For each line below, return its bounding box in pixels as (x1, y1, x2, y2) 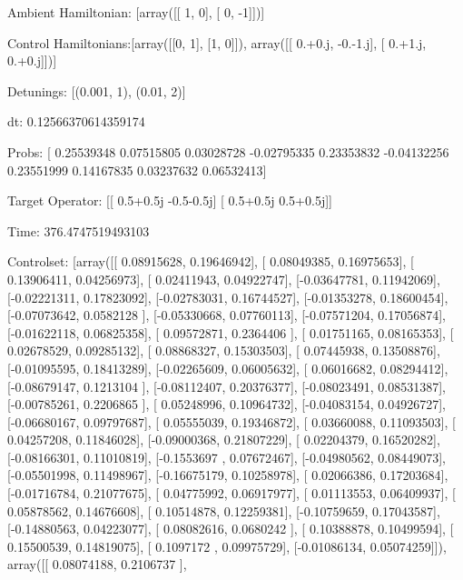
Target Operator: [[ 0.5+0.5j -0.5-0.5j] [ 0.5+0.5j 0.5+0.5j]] (7, 191, 332, 210)
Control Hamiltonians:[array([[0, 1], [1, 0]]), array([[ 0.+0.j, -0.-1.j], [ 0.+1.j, (7, 33, 427, 52)
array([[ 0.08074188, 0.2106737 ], (7, 555, 187, 574)
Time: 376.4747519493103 (7, 221, 150, 240)
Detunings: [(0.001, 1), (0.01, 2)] (7, 81, 186, 100)
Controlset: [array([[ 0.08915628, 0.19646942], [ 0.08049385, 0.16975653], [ (7, 252, 414, 271)
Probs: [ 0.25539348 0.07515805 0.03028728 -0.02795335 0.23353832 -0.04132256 (7, 142, 449, 161)
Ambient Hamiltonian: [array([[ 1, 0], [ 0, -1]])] (7, 3, 265, 21)
